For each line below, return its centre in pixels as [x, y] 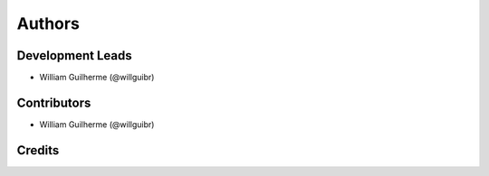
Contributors [54, 102]
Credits [38, 150]
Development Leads [75, 56]
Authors [48, 23]
